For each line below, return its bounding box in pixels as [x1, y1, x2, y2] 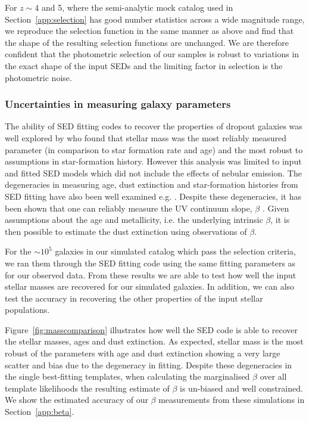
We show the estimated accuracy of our [5, 393, 148, 406]
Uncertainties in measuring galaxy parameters [5, 97, 231, 111]
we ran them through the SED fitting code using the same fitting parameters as [5, 256, 296, 269]
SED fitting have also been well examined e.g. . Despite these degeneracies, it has [5, 190, 301, 202]
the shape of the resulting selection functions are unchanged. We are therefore [5, 36, 289, 48]
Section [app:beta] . [5, 405, 74, 418]
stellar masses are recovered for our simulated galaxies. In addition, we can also [5, 280, 295, 293]
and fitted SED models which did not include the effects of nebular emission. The [5, 166, 302, 179]
